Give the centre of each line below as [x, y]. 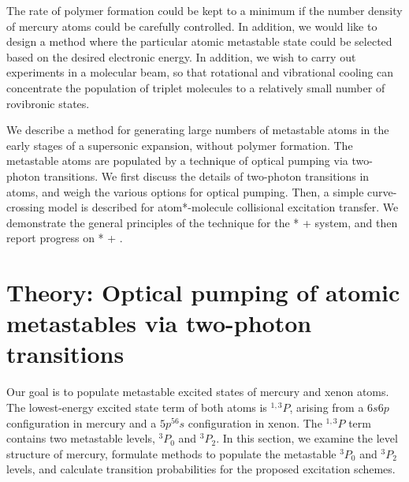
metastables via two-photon [159, 323]
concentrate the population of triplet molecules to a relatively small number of [196, 87]
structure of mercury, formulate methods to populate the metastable [171, 453]
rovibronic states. [48, 103]
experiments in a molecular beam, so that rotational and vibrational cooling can [200, 72]
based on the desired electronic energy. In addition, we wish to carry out [181, 56]
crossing [26, 207]
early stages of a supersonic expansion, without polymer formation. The [180, 145]
